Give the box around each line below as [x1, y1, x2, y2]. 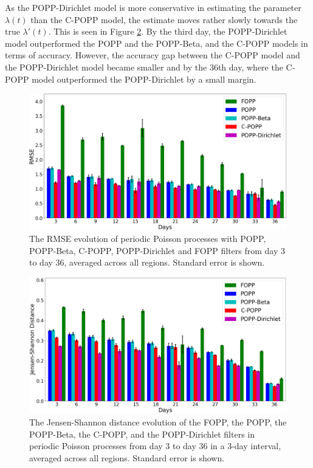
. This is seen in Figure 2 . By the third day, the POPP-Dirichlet [48, 25, 287, 38]
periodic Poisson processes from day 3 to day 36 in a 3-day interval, [29, 439, 281, 452]
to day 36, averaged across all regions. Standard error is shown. [29, 256, 265, 269]
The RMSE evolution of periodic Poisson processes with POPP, [29, 232, 266, 245]
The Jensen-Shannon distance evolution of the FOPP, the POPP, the [29, 415, 287, 428]
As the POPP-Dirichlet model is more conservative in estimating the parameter [5, 1, 301, 13]
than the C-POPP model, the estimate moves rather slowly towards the [30, 13, 298, 26]
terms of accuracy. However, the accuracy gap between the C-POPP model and [5, 49, 300, 61]
